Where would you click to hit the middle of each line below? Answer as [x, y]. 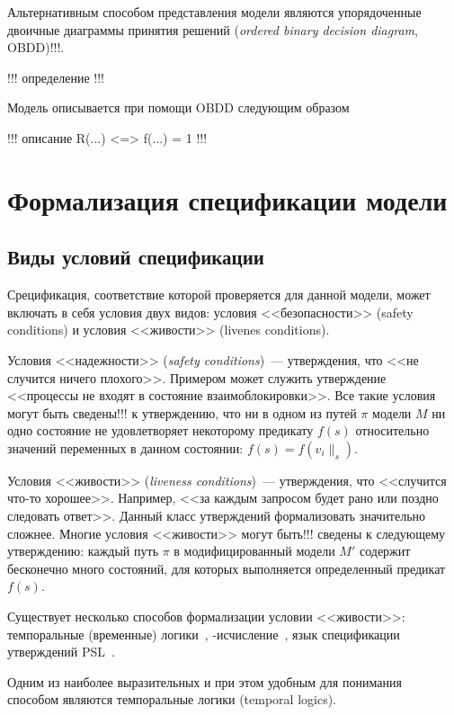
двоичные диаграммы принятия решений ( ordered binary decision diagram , [213, 29]
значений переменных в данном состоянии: [125, 447]
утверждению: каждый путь [83, 551]
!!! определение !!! [56, 77]
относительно [392, 430]
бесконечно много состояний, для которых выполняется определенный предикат [227, 568]
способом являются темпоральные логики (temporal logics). [172, 699]
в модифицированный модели [254, 551]
